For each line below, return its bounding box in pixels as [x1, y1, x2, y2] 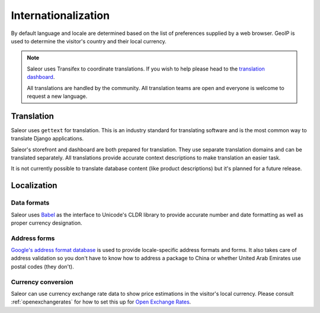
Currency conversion [11, 277, 73, 286]
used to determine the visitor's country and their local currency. [11, 37, 167, 44]
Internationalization [11, 9, 110, 22]
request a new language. [27, 92, 88, 100]
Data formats [11, 199, 50, 207]
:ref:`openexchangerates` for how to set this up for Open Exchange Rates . [11, 298, 191, 305]
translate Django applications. [11, 135, 84, 142]
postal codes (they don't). [11, 263, 74, 270]
